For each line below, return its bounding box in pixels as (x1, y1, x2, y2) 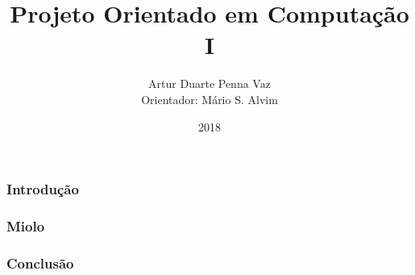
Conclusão (6, 252, 74, 273)
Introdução (6, 179, 79, 199)
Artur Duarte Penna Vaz (148, 75, 271, 92)
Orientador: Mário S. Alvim (141, 90, 278, 107)
